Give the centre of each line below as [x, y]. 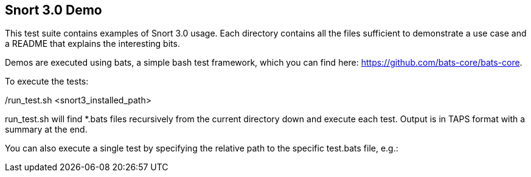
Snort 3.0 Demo [54, 10]
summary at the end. [46, 130]
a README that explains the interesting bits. [92, 44]
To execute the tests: [47, 82]
